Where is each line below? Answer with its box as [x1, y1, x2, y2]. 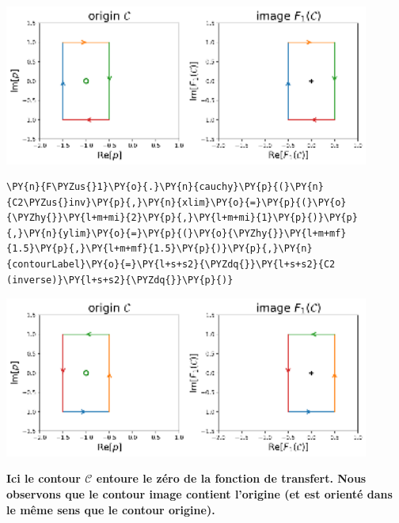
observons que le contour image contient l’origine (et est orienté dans [6, 485, 393, 502]
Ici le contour [6, 470, 81, 487]
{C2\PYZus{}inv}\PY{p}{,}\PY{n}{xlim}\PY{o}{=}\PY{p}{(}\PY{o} [6, 196, 347, 208]
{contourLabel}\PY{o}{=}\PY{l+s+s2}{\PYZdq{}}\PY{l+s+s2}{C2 [6, 259, 336, 271]
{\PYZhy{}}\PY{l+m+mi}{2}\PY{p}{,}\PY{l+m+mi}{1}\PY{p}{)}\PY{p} [6, 212, 358, 224]
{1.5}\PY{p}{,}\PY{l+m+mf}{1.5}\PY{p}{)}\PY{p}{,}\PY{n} [6, 243, 313, 255]
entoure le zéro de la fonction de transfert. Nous [96, 470, 367, 487]
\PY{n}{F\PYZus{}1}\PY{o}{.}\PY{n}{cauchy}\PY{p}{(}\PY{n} [6, 181, 324, 193]
